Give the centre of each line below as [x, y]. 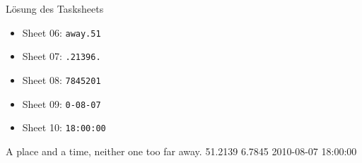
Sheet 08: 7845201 [62, 79]
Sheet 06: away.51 [62, 32]
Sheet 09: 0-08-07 [62, 103]
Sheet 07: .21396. [62, 56]
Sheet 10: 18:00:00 [64, 127]
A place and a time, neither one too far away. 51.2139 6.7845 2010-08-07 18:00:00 [181, 151]
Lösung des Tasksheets [55, 8]
